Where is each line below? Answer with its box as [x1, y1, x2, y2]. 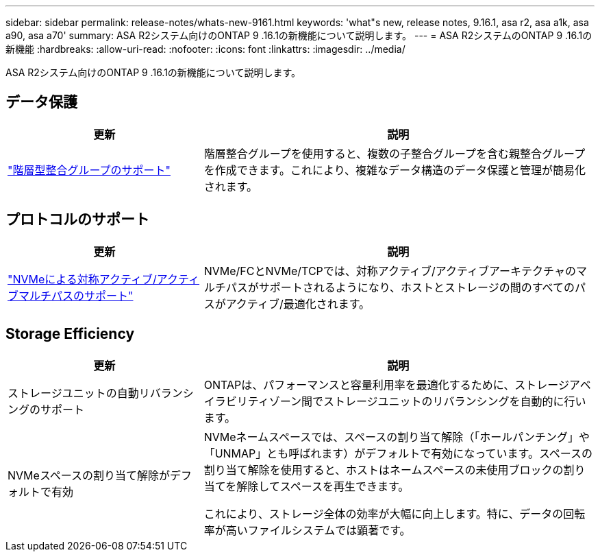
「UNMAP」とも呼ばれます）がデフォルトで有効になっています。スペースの [203, 446, 593, 460]
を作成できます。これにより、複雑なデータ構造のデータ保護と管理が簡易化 [203, 163, 586, 177]
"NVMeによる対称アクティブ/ [8, 272, 157, 286]
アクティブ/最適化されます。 [225, 296, 371, 311]
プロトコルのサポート [5, 211, 149, 228]
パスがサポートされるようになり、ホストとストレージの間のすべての [225, 280, 575, 294]
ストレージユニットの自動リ [8, 386, 150, 400]
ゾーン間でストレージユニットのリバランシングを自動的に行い [268, 394, 586, 408]
